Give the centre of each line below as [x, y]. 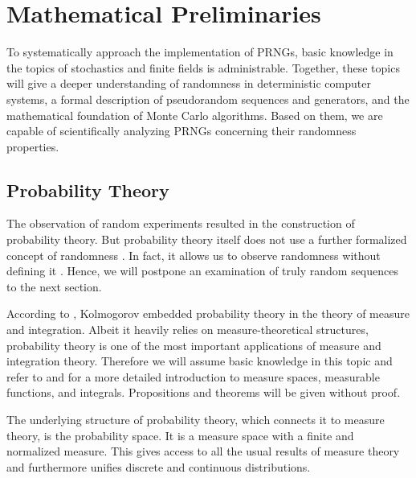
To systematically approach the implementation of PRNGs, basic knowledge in [200, 52]
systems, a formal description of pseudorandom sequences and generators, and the [208, 99]
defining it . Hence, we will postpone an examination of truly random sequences [202, 271]
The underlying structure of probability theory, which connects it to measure [196, 420]
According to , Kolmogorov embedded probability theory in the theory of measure [208, 313]
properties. [33, 146]
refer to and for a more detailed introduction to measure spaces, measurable [193, 376]
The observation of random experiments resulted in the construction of [181, 223]
